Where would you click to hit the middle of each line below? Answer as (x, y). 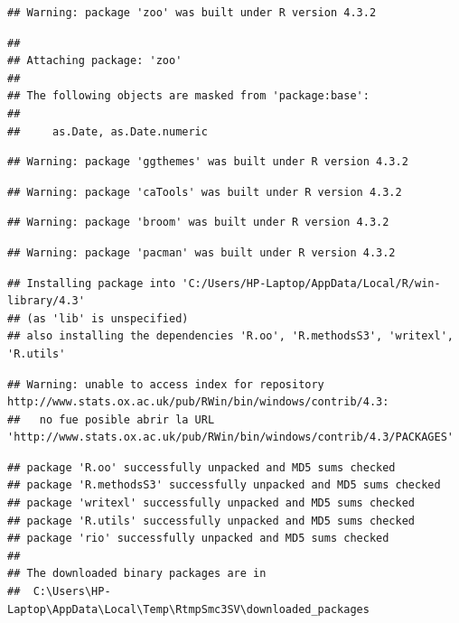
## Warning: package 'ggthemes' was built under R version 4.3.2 (208, 162)
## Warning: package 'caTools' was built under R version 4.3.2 (205, 192)
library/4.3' (46, 301)
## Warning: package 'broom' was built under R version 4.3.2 (198, 223)
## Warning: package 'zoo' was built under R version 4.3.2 (192, 13)
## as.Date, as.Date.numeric (108, 131)
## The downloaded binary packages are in (137, 574)
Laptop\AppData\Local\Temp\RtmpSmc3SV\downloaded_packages (188, 609)
